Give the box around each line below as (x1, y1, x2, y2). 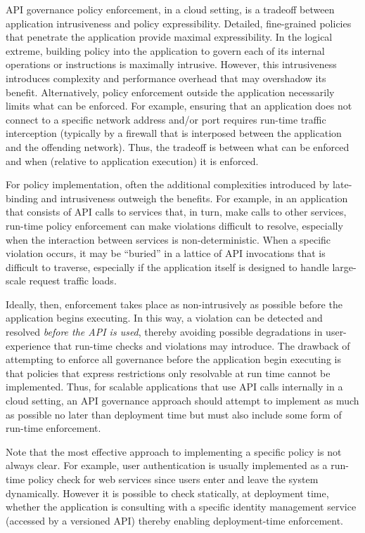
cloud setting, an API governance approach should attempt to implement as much (6, 393, 359, 408)
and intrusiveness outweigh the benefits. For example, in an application (41, 190, 348, 205)
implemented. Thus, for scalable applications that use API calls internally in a (6, 379, 343, 394)
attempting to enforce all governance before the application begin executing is (6, 352, 341, 367)
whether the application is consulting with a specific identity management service (6, 499, 357, 514)
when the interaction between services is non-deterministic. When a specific (6, 232, 331, 246)
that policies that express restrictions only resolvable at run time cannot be (6, 365, 331, 380)
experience (6, 338, 51, 353)
